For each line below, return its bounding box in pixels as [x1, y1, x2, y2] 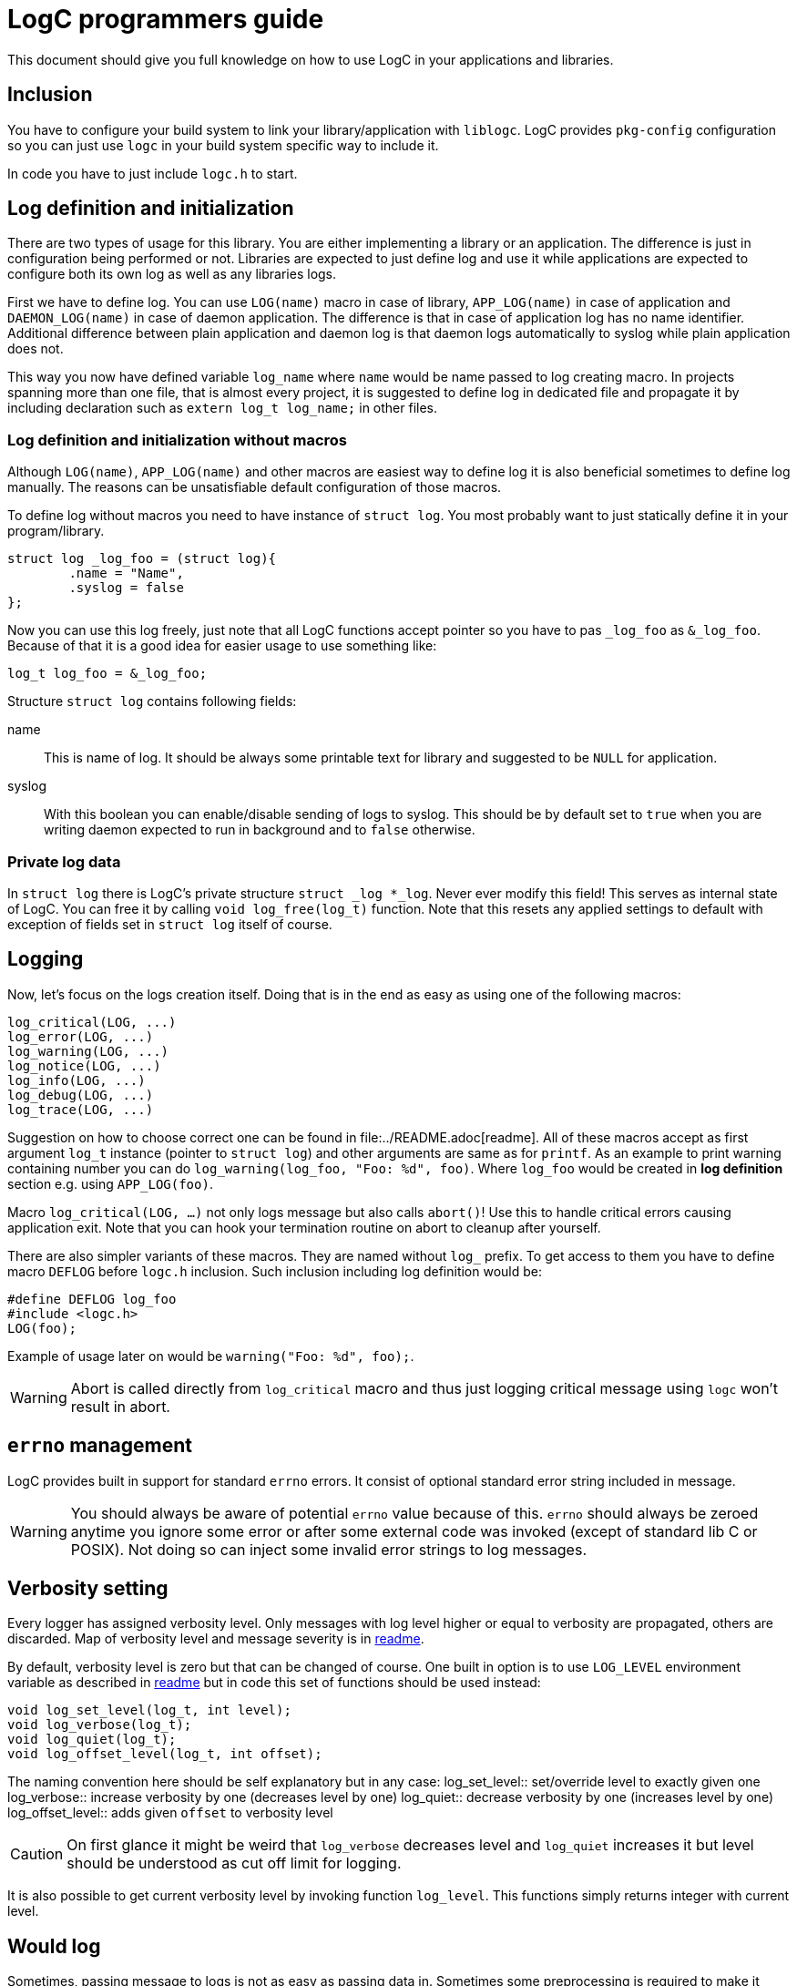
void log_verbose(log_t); [7, 1717, 192, 1733]
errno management [7, 1434, 193, 1458]
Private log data [7, 852, 121, 871]
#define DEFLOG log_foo [7, 1291, 177, 1306]
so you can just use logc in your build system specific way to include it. [7, 137, 439, 153]
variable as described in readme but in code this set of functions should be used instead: [7, 1674, 541, 1691]
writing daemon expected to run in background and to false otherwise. [44, 822, 475, 838]
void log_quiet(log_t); [7, 1732, 177, 1747]
